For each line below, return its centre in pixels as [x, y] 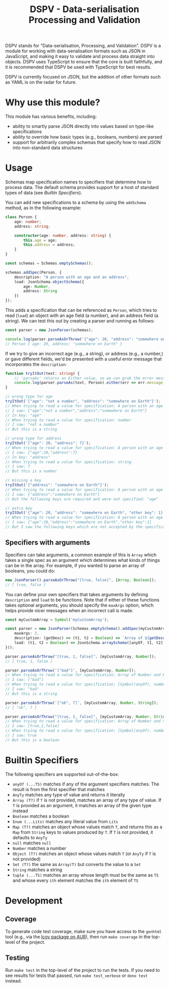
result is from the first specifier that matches [59, 789]
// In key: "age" [23, 415]
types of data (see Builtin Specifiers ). [44, 193]
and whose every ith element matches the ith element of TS [75, 880]
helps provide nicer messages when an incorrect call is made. [69, 610]
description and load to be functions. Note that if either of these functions [82, 600]
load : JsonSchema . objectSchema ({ [49, 282]
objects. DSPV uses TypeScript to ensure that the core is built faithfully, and [84, 62]
